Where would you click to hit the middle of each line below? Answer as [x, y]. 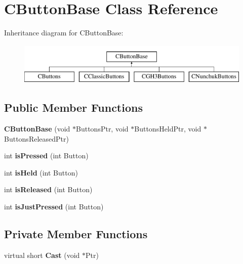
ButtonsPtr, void [102, 129]
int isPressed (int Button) [46, 156]
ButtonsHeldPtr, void [168, 129]
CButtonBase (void [37, 129]
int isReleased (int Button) [48, 189]
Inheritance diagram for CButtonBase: [64, 33]
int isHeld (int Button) [41, 172]
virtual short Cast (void [42, 255]
